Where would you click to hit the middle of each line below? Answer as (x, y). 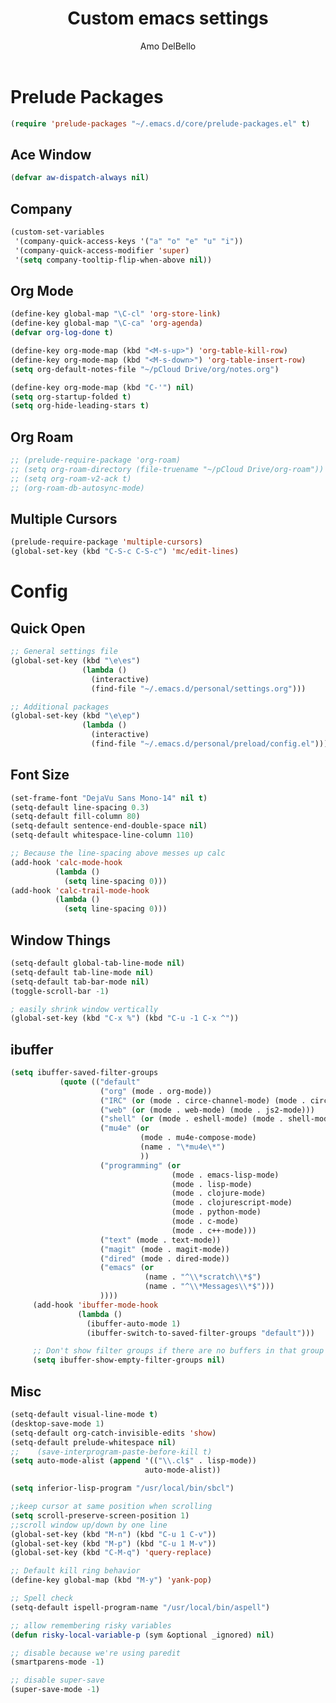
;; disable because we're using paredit (96, 1653)
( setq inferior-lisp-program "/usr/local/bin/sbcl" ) (122, 1488)
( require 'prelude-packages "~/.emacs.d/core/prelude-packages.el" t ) (160, 123)
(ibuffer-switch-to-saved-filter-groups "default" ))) (200, 1333)
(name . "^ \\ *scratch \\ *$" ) (203, 1277)
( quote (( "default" (100, 1082)
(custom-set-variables (57, 232)
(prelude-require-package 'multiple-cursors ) (106, 542)
